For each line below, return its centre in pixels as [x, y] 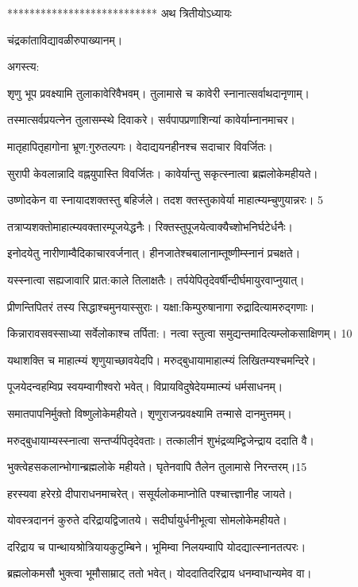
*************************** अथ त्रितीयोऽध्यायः [119, 13]
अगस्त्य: [23, 66]
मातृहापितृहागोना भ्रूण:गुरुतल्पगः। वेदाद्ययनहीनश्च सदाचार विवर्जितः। [141, 146]
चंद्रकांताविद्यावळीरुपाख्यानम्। [65, 39]
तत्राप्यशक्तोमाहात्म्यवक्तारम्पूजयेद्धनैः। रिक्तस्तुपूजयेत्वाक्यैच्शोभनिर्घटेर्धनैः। [150, 226]
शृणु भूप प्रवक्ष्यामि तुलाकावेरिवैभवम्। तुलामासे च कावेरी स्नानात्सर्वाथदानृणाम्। [158, 93]
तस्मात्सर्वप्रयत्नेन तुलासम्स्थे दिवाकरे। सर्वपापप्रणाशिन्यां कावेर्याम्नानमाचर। [151, 120]
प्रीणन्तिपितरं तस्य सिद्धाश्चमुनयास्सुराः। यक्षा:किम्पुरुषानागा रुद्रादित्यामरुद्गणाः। [161, 306]
